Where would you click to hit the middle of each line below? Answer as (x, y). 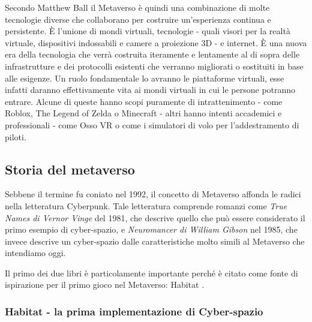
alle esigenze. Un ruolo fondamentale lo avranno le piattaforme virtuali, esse (145, 78)
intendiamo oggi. (35, 253)
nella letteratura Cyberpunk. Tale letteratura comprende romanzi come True (146, 205)
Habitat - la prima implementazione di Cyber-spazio (134, 311)
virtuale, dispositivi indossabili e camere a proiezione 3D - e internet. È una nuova (156, 42)
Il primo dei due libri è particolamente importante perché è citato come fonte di (151, 273)
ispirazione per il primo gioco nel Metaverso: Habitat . (105, 285)
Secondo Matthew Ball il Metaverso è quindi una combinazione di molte (137, 7)
